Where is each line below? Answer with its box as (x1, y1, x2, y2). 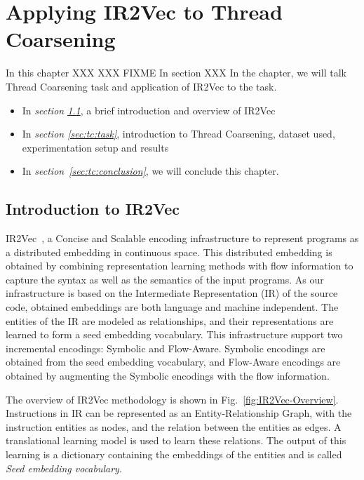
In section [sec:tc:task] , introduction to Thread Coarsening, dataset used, (22, 126, 335, 141)
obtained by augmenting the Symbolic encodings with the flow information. (6, 368, 330, 383)
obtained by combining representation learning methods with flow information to (6, 258, 353, 273)
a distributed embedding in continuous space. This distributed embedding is (6, 244, 332, 259)
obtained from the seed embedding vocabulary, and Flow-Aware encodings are (6, 354, 341, 369)
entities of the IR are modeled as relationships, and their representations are (6, 313, 334, 328)
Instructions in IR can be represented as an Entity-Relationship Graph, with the (6, 406, 352, 420)
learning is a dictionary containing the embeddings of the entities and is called (6, 446, 342, 461)
